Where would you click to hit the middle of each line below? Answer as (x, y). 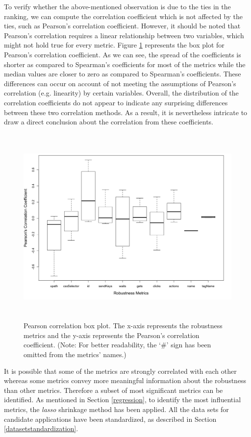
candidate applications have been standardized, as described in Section (110, 419)
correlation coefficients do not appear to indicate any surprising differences (116, 102)
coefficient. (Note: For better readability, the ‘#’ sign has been (117, 345)
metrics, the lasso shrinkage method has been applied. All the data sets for (116, 409)
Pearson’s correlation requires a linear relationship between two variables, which (124, 35)
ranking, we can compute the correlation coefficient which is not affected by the (124, 16)
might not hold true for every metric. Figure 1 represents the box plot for (114, 45)
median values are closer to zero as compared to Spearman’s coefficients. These (123, 74)
